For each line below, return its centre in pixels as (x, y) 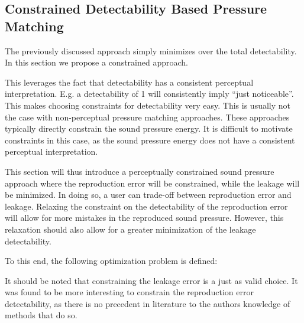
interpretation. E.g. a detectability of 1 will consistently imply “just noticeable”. (149, 94)
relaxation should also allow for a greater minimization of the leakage (130, 229)
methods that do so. (41, 315)
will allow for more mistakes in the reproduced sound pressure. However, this (144, 218)
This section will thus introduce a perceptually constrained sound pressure (140, 171)
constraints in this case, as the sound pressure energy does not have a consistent (150, 140)
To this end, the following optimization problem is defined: (111, 261)
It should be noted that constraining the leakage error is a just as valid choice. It (151, 280)
